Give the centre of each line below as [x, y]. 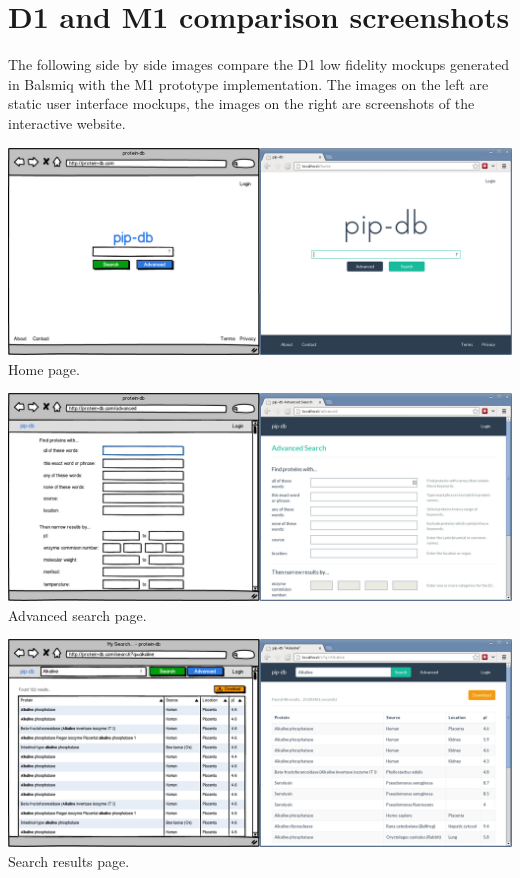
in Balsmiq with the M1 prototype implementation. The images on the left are [248, 83]
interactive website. [67, 122]
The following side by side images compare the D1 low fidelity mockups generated [259, 64]
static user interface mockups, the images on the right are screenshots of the [241, 103]
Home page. [44, 368]
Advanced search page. [77, 614]
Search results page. [69, 860]
